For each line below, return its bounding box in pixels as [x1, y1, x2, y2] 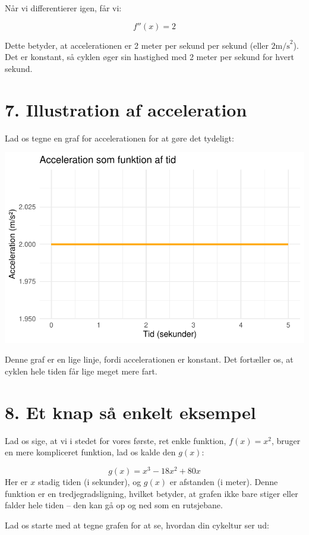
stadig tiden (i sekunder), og [37, 475, 141, 487]
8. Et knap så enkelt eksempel [5, 399, 256, 424]
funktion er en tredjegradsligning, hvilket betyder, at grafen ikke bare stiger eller [5, 487, 298, 499]
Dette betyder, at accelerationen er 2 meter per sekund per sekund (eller [5, 39, 269, 51]
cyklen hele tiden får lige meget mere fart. [5, 365, 157, 377]
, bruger [271, 434, 301, 446]
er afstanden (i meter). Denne [169, 475, 278, 487]
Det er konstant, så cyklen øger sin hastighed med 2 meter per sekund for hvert [5, 51, 294, 63]
